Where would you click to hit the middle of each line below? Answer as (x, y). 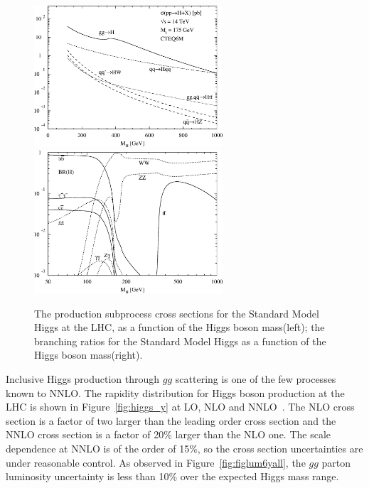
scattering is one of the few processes (256, 379)
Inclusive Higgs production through (83, 379)
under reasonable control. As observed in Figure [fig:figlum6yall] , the (156, 462)
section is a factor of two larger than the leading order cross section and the (171, 420)
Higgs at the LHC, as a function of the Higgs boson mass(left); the (180, 327)
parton (336, 462)
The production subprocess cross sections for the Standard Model (177, 313)
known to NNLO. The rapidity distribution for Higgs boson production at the (175, 392)
